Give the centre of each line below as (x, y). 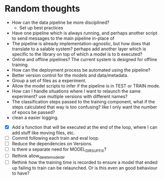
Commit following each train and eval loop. (56, 138)
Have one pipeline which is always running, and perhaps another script (84, 33)
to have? (21, 173)
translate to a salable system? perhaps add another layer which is (79, 49)
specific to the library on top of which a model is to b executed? (77, 54)
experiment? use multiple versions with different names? (70, 96)
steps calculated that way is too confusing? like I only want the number (84, 107)
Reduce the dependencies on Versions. (52, 144)
